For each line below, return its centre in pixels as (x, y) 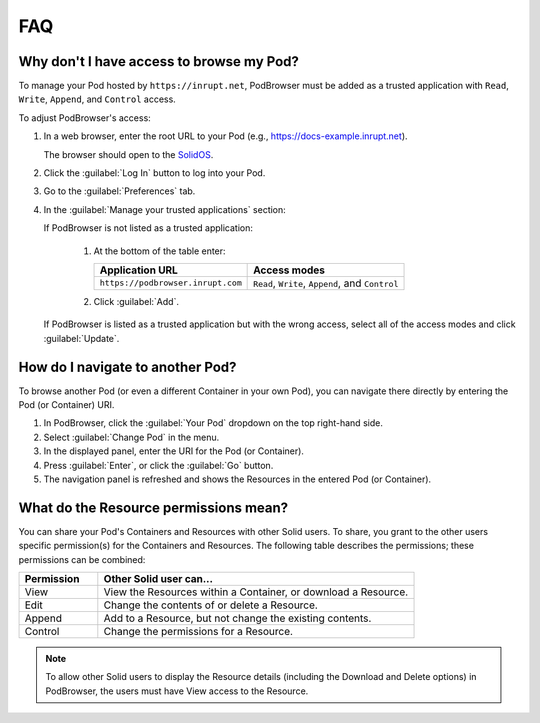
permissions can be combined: (82, 559)
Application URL (139, 270)
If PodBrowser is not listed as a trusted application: (148, 228)
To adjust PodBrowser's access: (85, 117)
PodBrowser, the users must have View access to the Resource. (177, 691)
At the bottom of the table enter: (159, 251)
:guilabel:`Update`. (81, 338)
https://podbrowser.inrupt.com (170, 283)
